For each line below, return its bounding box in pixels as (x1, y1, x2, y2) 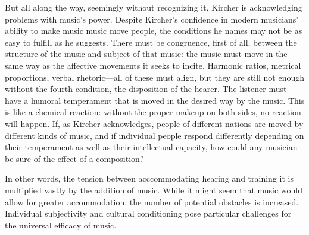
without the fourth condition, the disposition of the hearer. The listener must (5, 82, 287, 95)
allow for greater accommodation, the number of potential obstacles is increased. (5, 195, 299, 208)
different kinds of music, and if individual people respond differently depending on (5, 129, 304, 141)
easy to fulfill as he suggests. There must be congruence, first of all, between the (5, 36, 297, 48)
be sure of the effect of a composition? (5, 152, 144, 164)
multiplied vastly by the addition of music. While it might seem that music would (5, 183, 303, 196)
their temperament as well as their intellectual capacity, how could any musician (5, 141, 298, 153)
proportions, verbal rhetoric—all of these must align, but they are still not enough (5, 71, 305, 83)
